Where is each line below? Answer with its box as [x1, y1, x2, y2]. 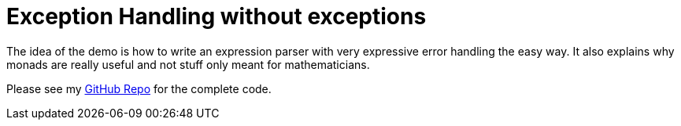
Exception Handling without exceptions [6, 3, 427, 30]
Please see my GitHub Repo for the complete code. [6, 81, 272, 95]
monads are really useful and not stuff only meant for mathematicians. [6, 57, 370, 71]
